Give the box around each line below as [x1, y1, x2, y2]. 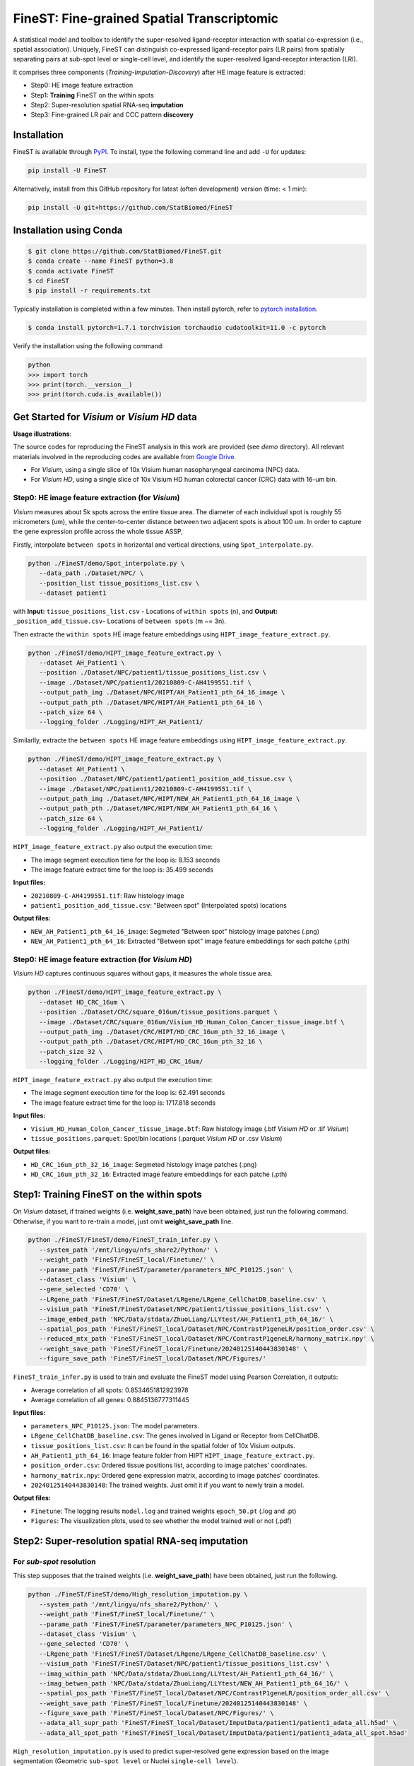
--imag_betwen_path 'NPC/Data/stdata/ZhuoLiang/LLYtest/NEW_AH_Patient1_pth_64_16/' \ [39, 1679, 349, 1688]
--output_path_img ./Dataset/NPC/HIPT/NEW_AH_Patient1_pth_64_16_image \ [39, 795, 300, 802]
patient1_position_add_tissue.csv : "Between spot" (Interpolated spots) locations [30, 901, 288, 910]
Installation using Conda [13, 224, 123, 236]
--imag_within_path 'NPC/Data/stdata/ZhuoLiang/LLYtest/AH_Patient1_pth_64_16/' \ [39, 1669, 333, 1678]
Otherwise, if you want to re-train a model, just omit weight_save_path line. [13, 1217, 233, 1226]
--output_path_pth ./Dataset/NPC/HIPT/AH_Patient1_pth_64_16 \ [39, 698, 263, 706]
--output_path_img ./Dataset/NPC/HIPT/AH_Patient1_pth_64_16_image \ [39, 689, 285, 697]
